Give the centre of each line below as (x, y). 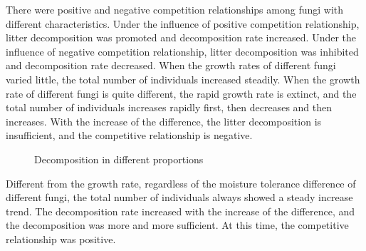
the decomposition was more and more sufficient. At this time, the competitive (177, 225)
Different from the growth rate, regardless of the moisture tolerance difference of (181, 183)
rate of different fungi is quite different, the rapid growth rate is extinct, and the (181, 93)
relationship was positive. (61, 239)
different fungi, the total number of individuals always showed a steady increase (179, 197)
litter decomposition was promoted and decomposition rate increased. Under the (181, 37)
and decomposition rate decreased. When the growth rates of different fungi (171, 65)
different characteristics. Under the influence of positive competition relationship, (183, 23)
